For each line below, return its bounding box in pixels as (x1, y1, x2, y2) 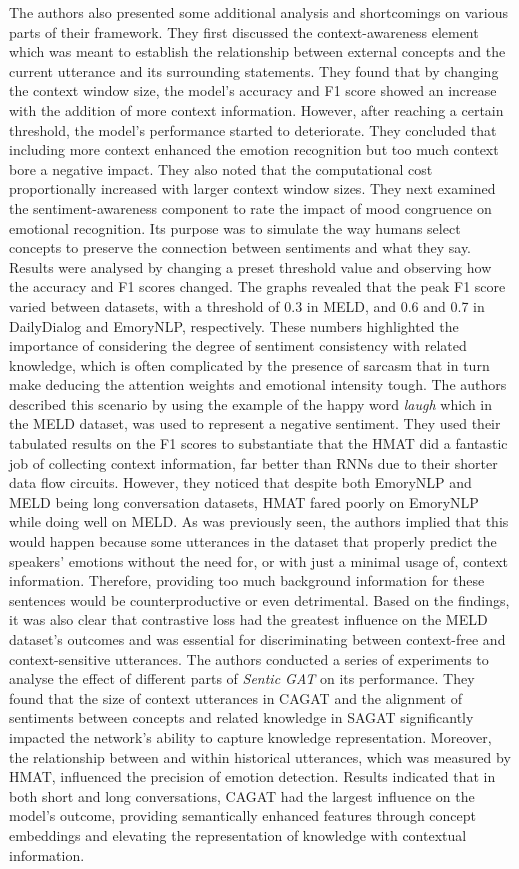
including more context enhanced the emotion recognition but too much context (9, 139, 499, 160)
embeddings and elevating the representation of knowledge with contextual (9, 824, 467, 845)
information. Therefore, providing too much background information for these (9, 570, 485, 591)
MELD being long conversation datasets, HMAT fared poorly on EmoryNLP (9, 491, 479, 512)
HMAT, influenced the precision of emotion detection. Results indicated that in (9, 766, 496, 787)
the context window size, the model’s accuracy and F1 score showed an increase (9, 80, 497, 101)
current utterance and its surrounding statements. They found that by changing (9, 60, 499, 81)
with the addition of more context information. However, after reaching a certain (9, 99, 504, 120)
